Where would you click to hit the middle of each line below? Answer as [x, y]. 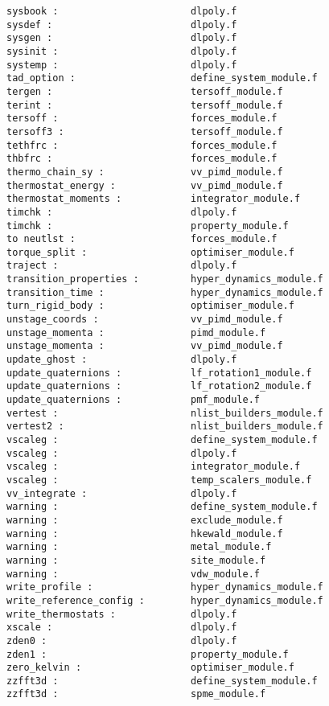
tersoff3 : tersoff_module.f [145, 131]
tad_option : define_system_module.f [162, 78]
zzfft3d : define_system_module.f [162, 681]
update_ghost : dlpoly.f [122, 360]
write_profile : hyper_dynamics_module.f [165, 587]
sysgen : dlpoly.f [122, 38]
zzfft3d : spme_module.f [136, 694]
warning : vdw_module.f [133, 574]
